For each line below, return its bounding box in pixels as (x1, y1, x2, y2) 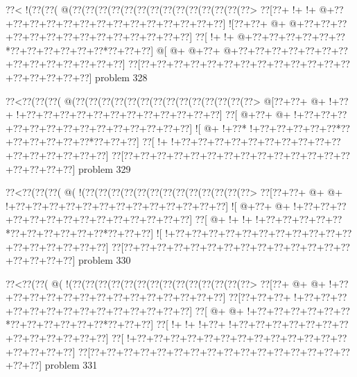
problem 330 (78, 253, 131, 267)
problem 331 (44, 358, 98, 372)
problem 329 (78, 161, 131, 176)
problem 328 (95, 69, 148, 84)
